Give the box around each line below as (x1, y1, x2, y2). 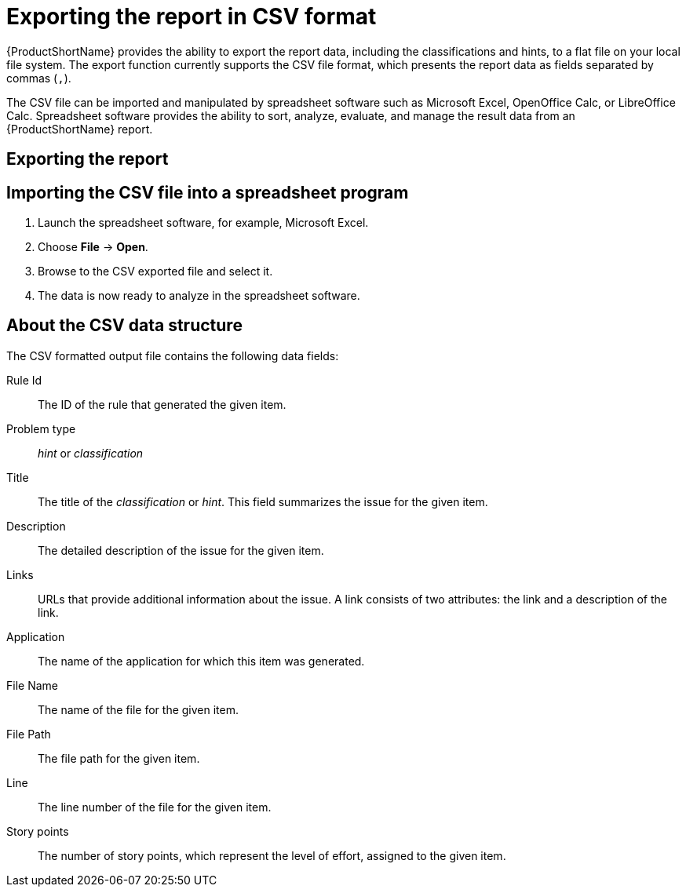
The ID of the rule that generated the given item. (38, 397, 286, 411)
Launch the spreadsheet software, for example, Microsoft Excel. (38, 216, 369, 230)
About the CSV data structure (6, 315, 243, 336)
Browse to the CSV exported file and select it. (38, 264, 273, 279)
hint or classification (38, 446, 144, 460)
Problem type (6, 421, 76, 436)
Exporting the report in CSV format (6, 3, 377, 30)
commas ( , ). (6, 71, 71, 85)
